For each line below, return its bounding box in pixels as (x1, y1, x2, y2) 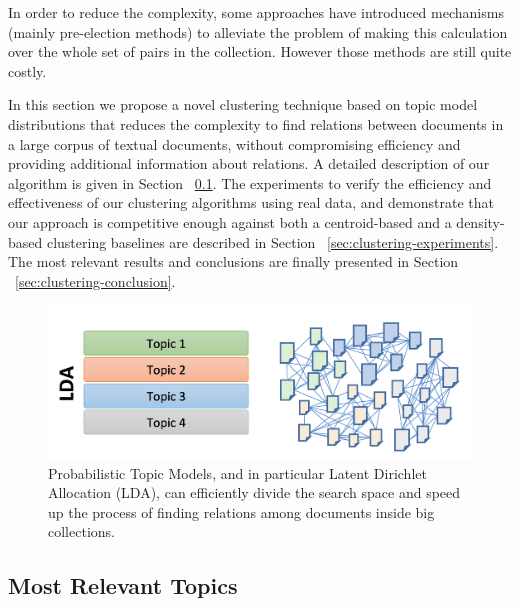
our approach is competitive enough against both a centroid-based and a (8, 211, 452, 232)
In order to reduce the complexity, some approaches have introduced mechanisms (8, 2, 504, 22)
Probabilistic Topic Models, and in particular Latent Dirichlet (48, 462, 427, 483)
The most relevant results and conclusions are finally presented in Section (8, 251, 459, 272)
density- (456, 211, 505, 232)
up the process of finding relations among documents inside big (48, 501, 435, 522)
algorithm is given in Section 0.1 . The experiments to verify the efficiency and (8, 172, 492, 193)
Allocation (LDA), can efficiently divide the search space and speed (48, 482, 461, 503)
